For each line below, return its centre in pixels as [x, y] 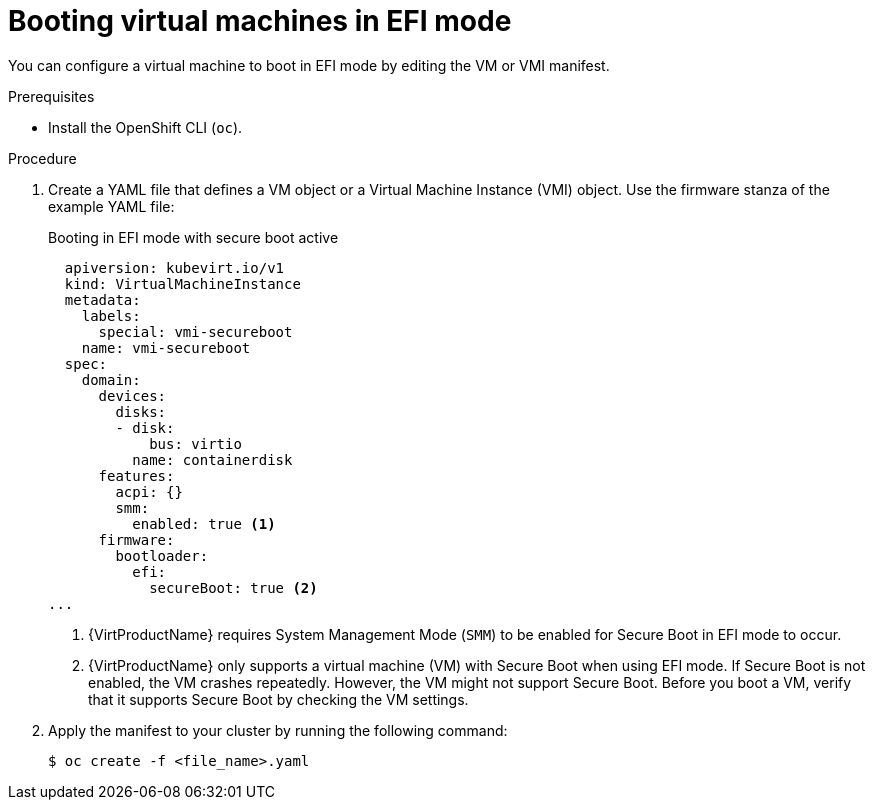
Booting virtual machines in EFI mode [260, 21]
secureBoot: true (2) [233, 587]
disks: [141, 411]
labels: [111, 315]
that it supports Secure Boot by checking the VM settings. [278, 699]
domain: [111, 379]
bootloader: [162, 555]
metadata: [102, 299]
